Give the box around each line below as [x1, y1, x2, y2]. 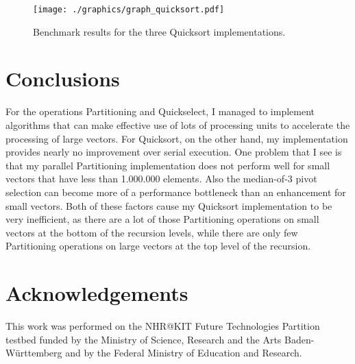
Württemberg [5, 345, 62, 360]
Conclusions [5, 64, 120, 93]
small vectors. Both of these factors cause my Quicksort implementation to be [5, 198, 332, 213]
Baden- [284, 332, 315, 346]
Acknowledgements [5, 279, 188, 307]
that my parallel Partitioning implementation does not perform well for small [5, 158, 330, 172]
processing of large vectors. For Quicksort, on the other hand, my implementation [5, 131, 348, 145]
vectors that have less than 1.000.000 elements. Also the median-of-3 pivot [5, 171, 317, 186]
